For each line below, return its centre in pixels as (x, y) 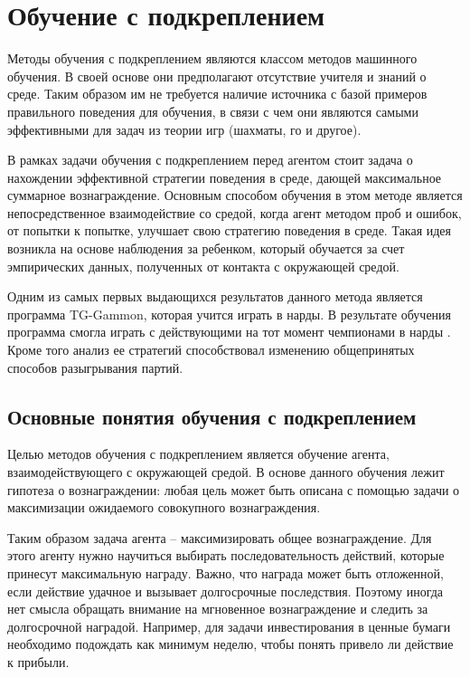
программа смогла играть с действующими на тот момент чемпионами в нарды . (229, 332)
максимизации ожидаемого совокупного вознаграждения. (164, 507)
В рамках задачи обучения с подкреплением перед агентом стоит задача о (210, 160)
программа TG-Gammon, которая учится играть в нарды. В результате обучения (230, 314)
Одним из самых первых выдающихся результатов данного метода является (215, 296)
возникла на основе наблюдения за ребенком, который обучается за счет (206, 248)
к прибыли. (38, 661)
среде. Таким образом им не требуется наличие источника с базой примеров (217, 94)
